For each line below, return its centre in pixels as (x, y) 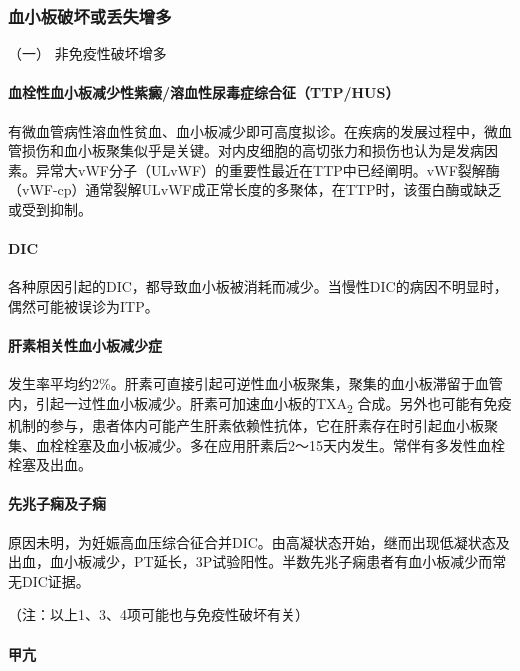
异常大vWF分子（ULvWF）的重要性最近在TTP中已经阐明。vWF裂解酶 (267, 169)
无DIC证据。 (49, 580)
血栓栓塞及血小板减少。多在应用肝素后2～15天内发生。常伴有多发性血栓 (270, 444)
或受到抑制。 (50, 208)
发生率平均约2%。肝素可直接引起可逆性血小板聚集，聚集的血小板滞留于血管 (255, 383)
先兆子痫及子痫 (57, 503)
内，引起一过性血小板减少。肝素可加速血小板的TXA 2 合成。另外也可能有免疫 (260, 404)
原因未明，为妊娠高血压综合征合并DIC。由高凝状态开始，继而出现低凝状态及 (259, 541)
